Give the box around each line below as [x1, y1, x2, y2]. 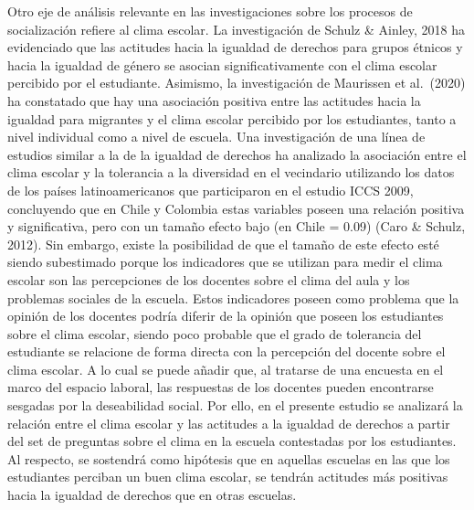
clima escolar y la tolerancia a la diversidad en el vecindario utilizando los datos [7, 163, 455, 182]
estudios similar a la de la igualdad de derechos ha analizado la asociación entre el [7, 144, 467, 164]
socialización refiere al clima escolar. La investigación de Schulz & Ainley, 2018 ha [7, 19, 466, 38]
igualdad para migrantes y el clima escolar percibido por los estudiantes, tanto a [7, 109, 457, 128]
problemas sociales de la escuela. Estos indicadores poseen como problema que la [7, 288, 459, 307]
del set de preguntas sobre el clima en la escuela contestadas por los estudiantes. [7, 431, 457, 451]
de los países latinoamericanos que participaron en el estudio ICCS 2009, [7, 180, 414, 199]
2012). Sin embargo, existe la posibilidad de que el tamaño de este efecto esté [7, 234, 439, 253]
